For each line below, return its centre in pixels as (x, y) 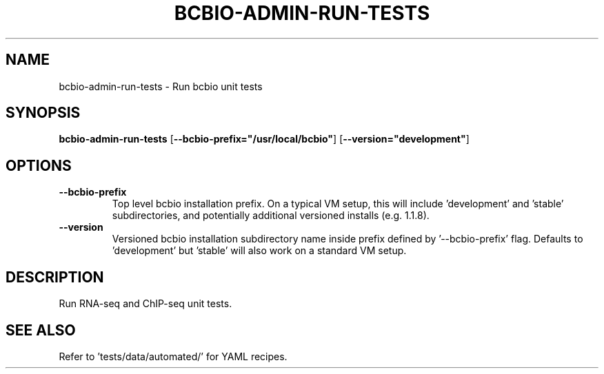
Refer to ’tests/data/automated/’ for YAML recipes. (173, 356)
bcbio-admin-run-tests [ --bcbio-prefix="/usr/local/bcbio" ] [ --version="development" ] (264, 139)
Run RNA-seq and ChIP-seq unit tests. (145, 304)
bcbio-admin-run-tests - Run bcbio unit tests (161, 86)
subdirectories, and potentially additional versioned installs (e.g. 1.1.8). (271, 216)
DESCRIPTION (55, 277)
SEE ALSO (41, 330)
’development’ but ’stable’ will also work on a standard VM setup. (259, 251)
